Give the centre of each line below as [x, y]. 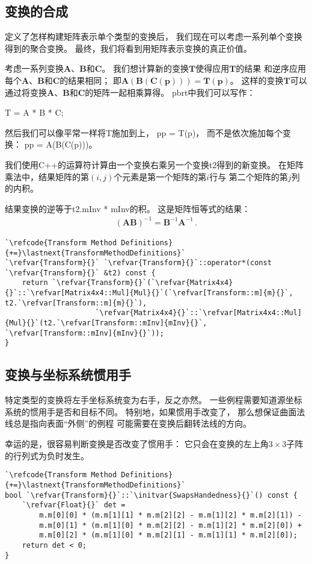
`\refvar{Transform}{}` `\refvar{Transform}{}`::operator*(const [138, 263]
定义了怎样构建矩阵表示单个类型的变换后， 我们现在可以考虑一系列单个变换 [154, 36]
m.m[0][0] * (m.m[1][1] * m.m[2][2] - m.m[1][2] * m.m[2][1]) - [170, 515]
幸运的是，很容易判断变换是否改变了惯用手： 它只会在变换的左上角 [137, 444]
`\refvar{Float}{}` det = [74, 505]
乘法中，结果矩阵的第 [47, 176]
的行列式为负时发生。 [47, 455]
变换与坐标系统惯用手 [68, 374]
